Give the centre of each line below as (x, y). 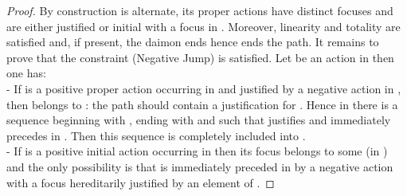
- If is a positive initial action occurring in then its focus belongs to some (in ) (197, 151)
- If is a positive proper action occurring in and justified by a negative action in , (204, 88)
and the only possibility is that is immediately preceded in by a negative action (200, 166)
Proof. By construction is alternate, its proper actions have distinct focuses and (200, 10)
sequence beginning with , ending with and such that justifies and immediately (199, 120)
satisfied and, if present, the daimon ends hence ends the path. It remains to (193, 42)
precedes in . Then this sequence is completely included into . (156, 135)
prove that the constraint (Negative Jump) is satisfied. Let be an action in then (200, 57)
